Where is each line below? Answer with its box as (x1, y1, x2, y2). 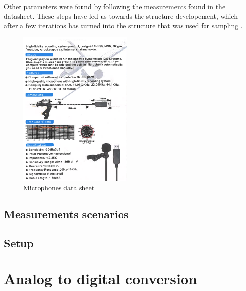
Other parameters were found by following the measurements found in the (4, 1, 225, 11)
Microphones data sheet (23, 182, 95, 192)
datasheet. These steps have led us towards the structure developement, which (4, 11, 238, 21)
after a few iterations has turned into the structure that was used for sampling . (4, 20, 243, 30)
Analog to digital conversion (4, 269, 197, 289)
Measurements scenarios (4, 206, 129, 221)
